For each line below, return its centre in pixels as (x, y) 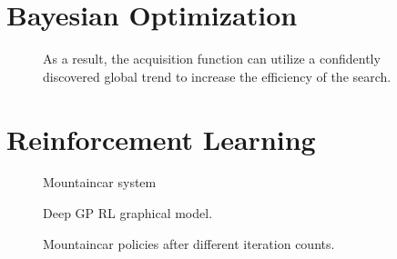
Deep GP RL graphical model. (128, 213)
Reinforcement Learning (161, 139)
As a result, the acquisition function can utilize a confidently (212, 59)
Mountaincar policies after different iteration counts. (189, 243)
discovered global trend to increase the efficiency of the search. (217, 76)
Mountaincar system (100, 182)
